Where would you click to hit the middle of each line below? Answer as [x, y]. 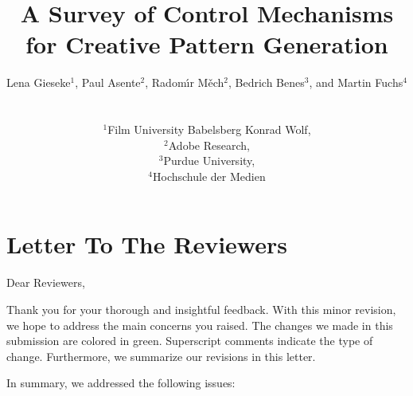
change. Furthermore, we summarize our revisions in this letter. [161, 356]
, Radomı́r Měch [185, 82]
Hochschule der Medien [209, 176]
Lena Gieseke [39, 82]
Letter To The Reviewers [147, 244]
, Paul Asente [108, 82]
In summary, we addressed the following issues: [121, 383]
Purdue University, [209, 161]
